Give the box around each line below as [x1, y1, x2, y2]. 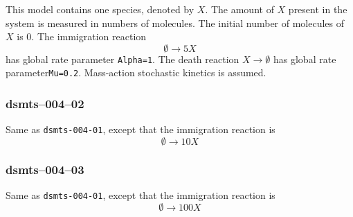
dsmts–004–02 [6, 95, 84, 112]
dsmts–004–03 [6, 160, 84, 177]
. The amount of [205, 2, 274, 16]
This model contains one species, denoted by [6, 2, 194, 16]
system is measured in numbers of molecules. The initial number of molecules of [6, 15, 345, 30]
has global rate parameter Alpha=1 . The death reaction [6, 51, 239, 66]
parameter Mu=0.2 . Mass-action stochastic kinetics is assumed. [6, 65, 266, 80]
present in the [288, 2, 347, 16]
